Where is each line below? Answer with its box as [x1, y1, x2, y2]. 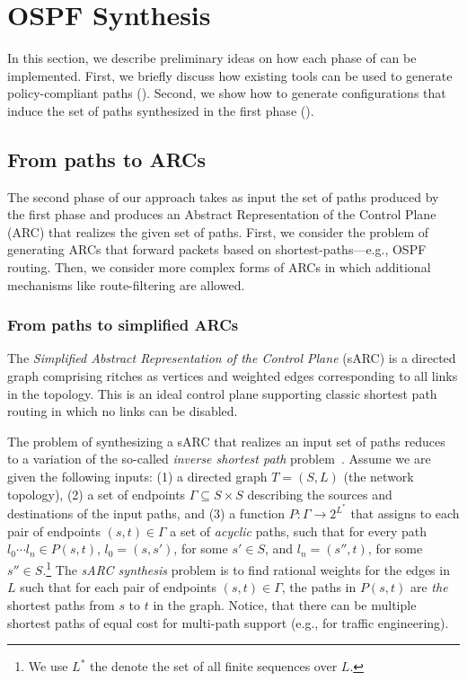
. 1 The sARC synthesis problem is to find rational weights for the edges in [42, 558, 450, 579]
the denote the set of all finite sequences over [89, 657, 338, 676]
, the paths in [281, 578, 357, 597]
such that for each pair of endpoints [20, 578, 217, 597]
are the [410, 578, 448, 597]
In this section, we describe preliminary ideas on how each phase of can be [7, 49, 417, 67]
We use [28, 657, 68, 676]
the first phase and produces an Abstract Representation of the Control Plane [7, 205, 436, 224]
